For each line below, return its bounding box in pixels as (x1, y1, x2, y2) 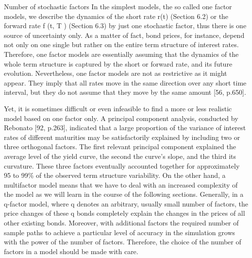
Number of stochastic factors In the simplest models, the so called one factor (4, 1, 232, 11)
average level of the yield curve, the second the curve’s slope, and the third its (4, 151, 236, 161)
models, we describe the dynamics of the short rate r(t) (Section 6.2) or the (4, 11, 229, 21)
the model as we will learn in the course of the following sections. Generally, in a (4, 189, 244, 199)
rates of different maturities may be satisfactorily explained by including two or (4, 132, 240, 142)
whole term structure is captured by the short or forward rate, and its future (4, 58, 233, 69)
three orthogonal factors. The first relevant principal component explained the (4, 141, 236, 152)
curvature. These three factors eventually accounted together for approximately (4, 160, 240, 171)
